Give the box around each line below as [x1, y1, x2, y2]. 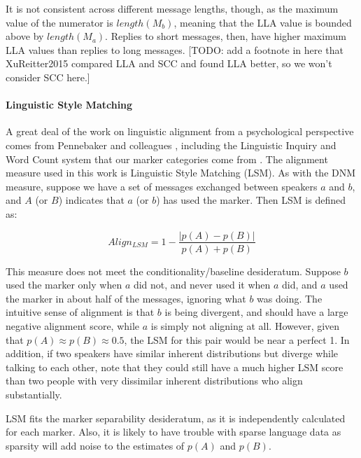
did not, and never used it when [133, 277, 271, 292]
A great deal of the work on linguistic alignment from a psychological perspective [6, 124, 354, 139]
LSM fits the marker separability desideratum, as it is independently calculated [6, 410, 346, 425]
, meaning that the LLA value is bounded [174, 15, 352, 29]
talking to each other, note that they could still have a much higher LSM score [6, 359, 344, 374]
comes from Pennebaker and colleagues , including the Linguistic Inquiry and [6, 137, 337, 152]
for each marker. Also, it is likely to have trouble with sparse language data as [6, 424, 341, 439]
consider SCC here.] [6, 69, 90, 84]
